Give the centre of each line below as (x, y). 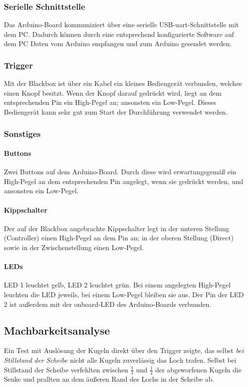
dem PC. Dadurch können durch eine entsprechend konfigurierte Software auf (119, 34)
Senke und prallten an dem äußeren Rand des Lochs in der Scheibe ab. (109, 379)
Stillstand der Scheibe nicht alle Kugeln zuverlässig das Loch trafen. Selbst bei (120, 360)
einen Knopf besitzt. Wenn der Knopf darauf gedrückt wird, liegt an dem (113, 93)
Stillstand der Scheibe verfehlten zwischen (66, 369)
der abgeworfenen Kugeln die (198, 369)
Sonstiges (22, 133)
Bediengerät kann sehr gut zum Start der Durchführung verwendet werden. (116, 112)
